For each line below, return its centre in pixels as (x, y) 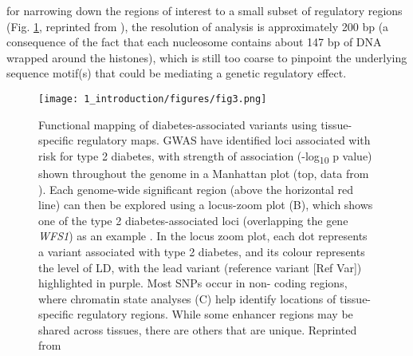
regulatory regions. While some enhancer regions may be (215, 314)
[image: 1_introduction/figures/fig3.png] (153, 99)
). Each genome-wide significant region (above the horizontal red (196, 189)
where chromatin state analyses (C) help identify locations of (187, 298)
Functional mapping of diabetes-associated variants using (178, 124)
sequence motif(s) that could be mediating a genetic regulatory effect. (177, 73)
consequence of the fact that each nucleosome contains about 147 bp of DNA (194, 42)
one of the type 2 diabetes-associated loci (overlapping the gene (193, 220)
